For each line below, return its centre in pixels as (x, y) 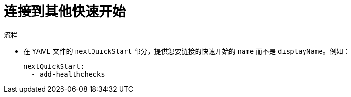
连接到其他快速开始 (65, 12)
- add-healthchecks (68, 74)
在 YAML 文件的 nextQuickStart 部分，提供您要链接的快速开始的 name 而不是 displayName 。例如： (187, 51)
